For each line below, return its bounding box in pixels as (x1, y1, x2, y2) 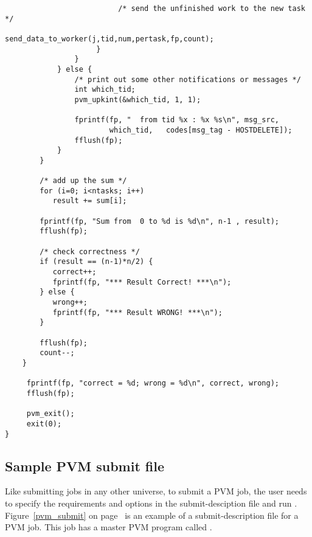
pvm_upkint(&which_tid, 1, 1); (74, 95, 201, 104)
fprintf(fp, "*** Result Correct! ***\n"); (52, 277, 232, 286)
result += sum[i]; (52, 196, 127, 206)
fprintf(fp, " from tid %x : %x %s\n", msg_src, (74, 116, 280, 125)
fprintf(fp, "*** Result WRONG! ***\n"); (52, 308, 223, 317)
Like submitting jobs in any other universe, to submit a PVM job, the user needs (5, 485, 307, 497)
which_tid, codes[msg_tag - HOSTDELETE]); (109, 125, 293, 134)
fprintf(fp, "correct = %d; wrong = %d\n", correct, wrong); (26, 379, 280, 388)
